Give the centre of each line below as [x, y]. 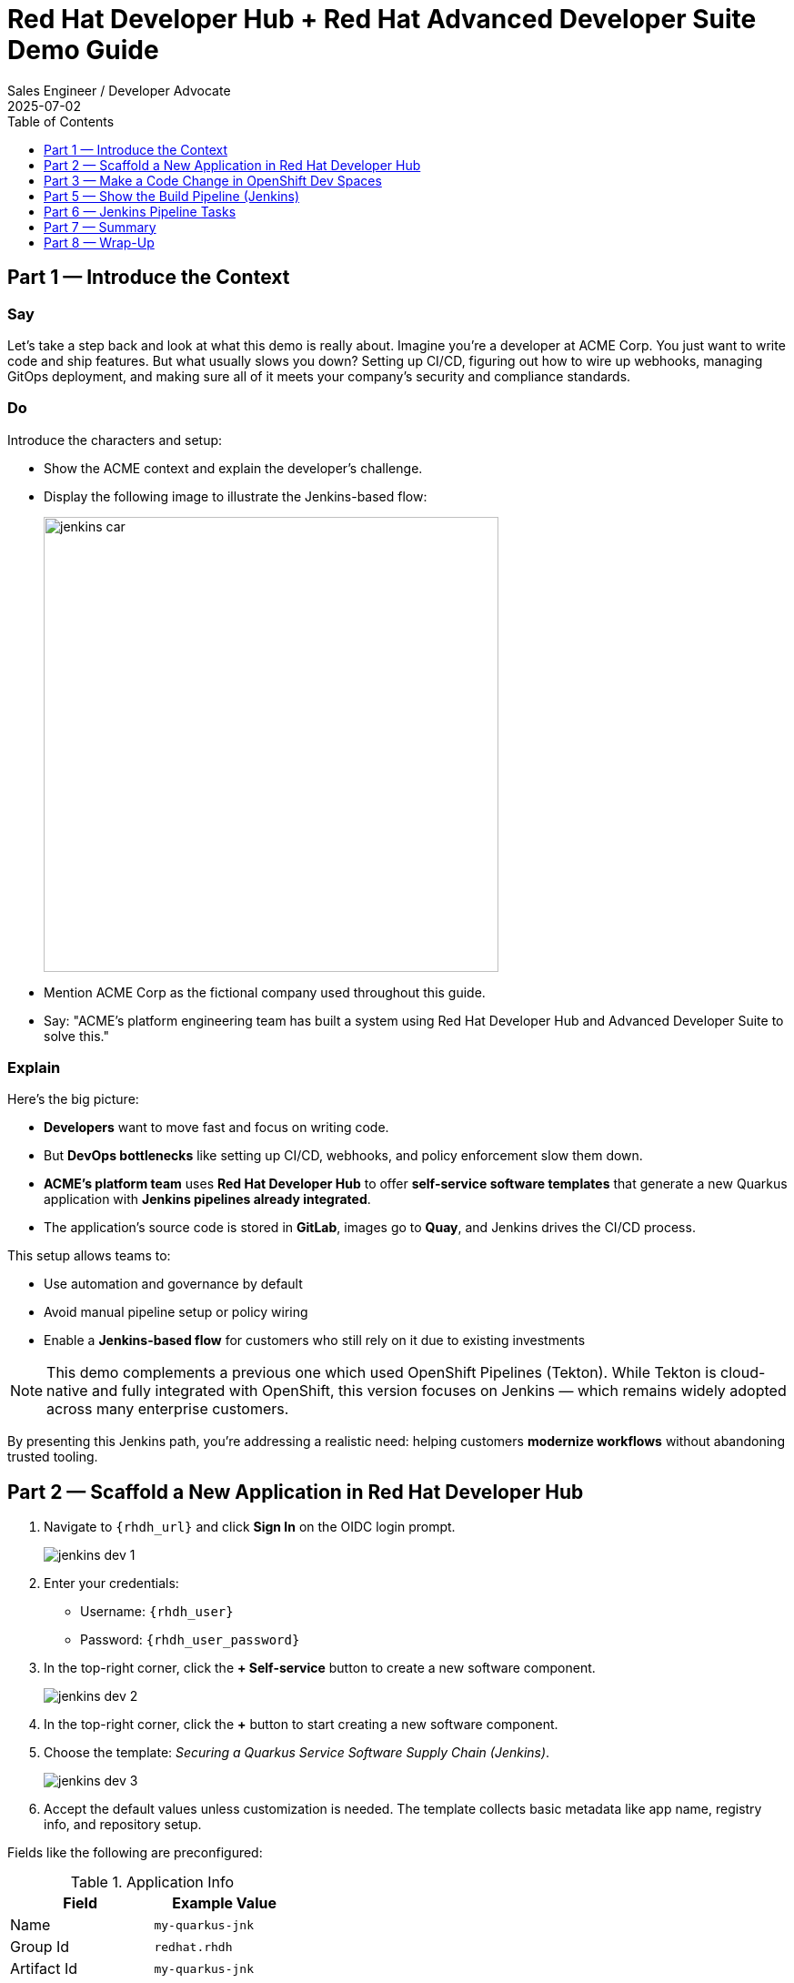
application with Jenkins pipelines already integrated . [207, 1199]
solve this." [76, 1036]
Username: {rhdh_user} [157, 1612]
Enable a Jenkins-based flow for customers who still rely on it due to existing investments [315, 1341]
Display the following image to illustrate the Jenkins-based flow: [236, 496]
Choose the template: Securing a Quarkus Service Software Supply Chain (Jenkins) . [297, 1753]
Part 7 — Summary [100, 227]
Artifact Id [44, 1969]
